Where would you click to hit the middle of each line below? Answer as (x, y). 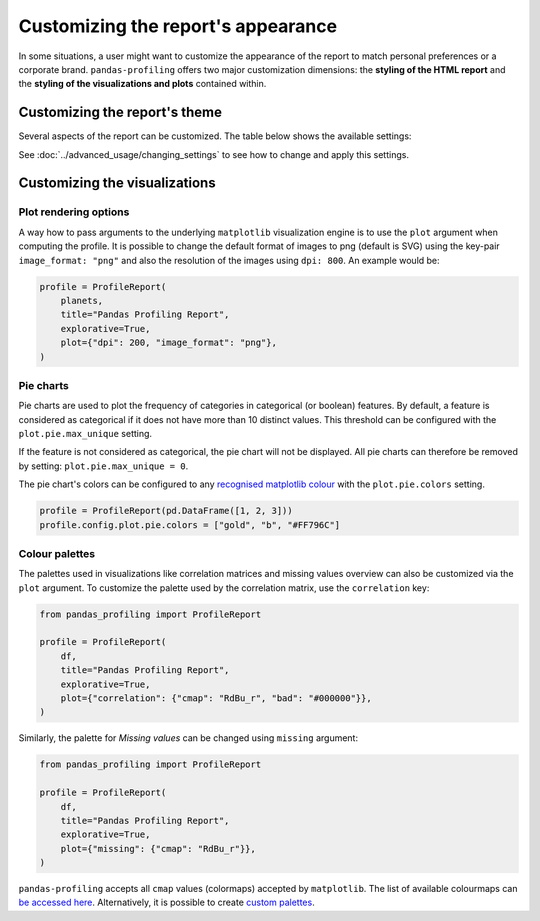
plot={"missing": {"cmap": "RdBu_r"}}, (158, 848)
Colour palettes (57, 553)
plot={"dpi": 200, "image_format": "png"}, (168, 343)
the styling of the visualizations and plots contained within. (142, 84)
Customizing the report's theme (120, 112)
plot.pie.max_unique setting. (85, 434)
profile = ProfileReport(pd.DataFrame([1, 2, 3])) (166, 511)
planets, (82, 300)
